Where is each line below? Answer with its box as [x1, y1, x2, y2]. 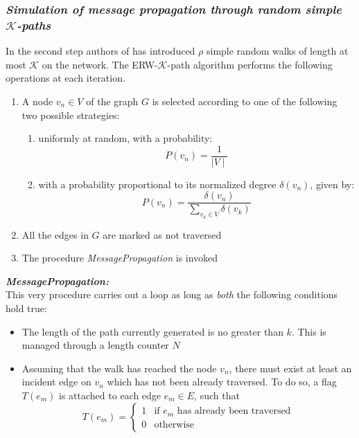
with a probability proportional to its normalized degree [38, 176, 277, 191]
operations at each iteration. [6, 71, 125, 85]
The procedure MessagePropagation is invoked [21, 250, 218, 265]
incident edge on [21, 374, 91, 389]
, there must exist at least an [229, 361, 352, 375]
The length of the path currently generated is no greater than [21, 324, 283, 338]
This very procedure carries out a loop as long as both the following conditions [6, 287, 338, 302]
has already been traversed [177, 406, 291, 417]
